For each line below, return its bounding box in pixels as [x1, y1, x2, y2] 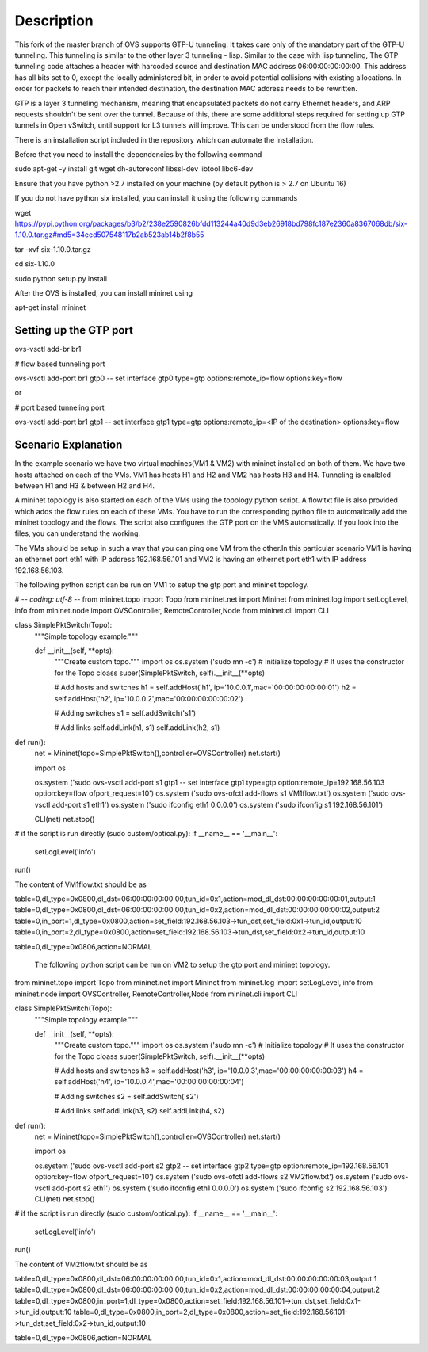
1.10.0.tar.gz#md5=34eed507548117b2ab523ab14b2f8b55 [14, 230, 204, 239]
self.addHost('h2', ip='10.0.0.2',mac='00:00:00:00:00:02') [54, 693, 243, 703]
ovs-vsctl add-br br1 [14, 345, 82, 354]
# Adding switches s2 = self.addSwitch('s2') [54, 1091, 199, 1101]
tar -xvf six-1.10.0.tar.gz [14, 244, 91, 254]
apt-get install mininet [14, 303, 86, 312]
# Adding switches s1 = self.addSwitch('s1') [54, 708, 197, 717]
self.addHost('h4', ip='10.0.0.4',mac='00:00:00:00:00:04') [54, 1077, 245, 1087]
